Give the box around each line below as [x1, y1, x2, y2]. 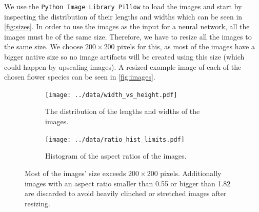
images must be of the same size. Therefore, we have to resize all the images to [4, 31, 252, 42]
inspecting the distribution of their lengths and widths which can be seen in [4, 11, 243, 22]
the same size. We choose [4, 41, 83, 52]
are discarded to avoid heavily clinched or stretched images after [25, 188, 227, 199]
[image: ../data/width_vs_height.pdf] [45, 91, 177, 99]
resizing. [25, 198, 50, 208]
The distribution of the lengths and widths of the [45, 106, 200, 117]
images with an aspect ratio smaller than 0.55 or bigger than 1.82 [25, 178, 231, 188]
